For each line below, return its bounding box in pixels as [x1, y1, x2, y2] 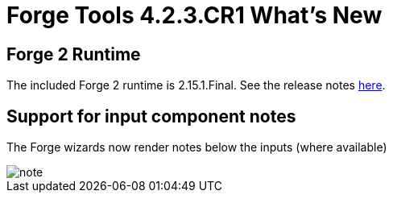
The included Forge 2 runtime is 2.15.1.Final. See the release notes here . [6, 78, 386, 93]
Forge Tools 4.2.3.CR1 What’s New [6, 2, 383, 29]
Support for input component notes [6, 106, 296, 126]
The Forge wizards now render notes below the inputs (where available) [6, 140, 387, 155]
